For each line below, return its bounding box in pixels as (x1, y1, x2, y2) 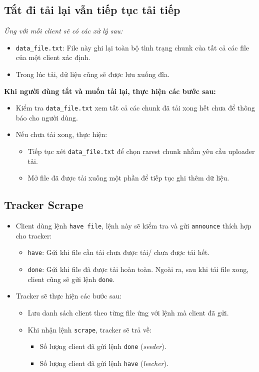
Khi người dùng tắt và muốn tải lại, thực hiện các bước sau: (4, 85, 216, 96)
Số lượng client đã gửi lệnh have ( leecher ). (39, 357, 168, 368)
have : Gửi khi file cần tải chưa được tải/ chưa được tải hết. (27, 247, 210, 257)
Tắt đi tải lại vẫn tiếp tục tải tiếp (4, 2, 180, 17)
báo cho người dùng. (15, 112, 78, 122)
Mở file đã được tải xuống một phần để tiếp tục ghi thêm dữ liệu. (27, 172, 229, 183)
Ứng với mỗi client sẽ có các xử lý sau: (4, 25, 123, 36)
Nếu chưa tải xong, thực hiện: (15, 129, 107, 139)
